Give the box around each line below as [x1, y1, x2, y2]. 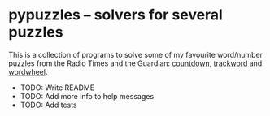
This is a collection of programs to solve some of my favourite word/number [8, 49, 263, 59]
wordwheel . [8, 67, 48, 76]
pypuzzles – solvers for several [8, 6, 224, 24]
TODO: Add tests [20, 100, 77, 110]
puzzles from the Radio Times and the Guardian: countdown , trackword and [8, 58, 263, 68]
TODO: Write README [20, 83, 95, 92]
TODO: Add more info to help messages [20, 91, 155, 101]
